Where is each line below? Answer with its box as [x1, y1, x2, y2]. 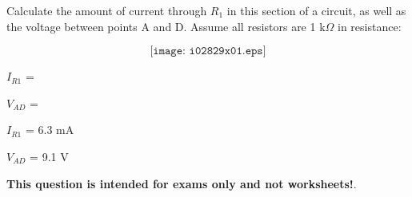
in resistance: [338, 18, 402, 34]
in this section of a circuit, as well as [226, 2, 406, 18]
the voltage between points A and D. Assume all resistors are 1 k [6, 18, 326, 34]
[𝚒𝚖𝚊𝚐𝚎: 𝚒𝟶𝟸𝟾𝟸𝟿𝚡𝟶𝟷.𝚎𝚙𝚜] [150, 45, 266, 57]
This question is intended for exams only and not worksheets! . [6, 175, 357, 191]
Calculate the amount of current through [6, 2, 207, 18]
